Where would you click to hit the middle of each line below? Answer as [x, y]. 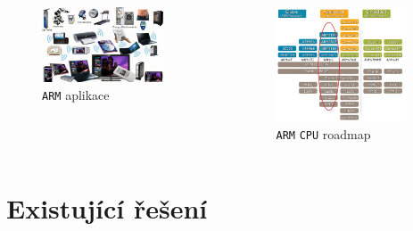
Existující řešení [107, 207]
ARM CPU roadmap [323, 134]
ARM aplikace [76, 94]
